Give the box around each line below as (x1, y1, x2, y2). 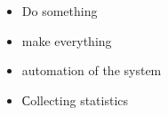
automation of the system (21, 61, 162, 80)
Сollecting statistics (21, 90, 129, 109)
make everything (21, 31, 112, 50)
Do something (21, 2, 98, 19)
